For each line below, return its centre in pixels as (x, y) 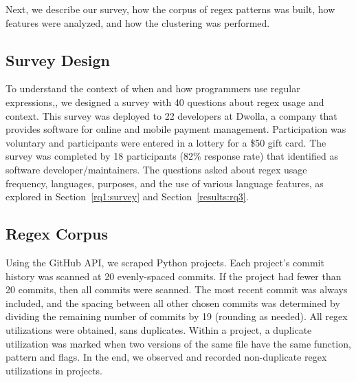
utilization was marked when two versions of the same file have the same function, (178, 343)
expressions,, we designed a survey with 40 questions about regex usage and (165, 102)
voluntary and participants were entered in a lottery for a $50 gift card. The (166, 142)
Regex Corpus (57, 234)
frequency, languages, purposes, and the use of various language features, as (165, 183)
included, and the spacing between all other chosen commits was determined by (173, 303)
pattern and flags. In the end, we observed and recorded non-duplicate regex (166, 357)
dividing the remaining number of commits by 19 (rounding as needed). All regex (177, 316)
